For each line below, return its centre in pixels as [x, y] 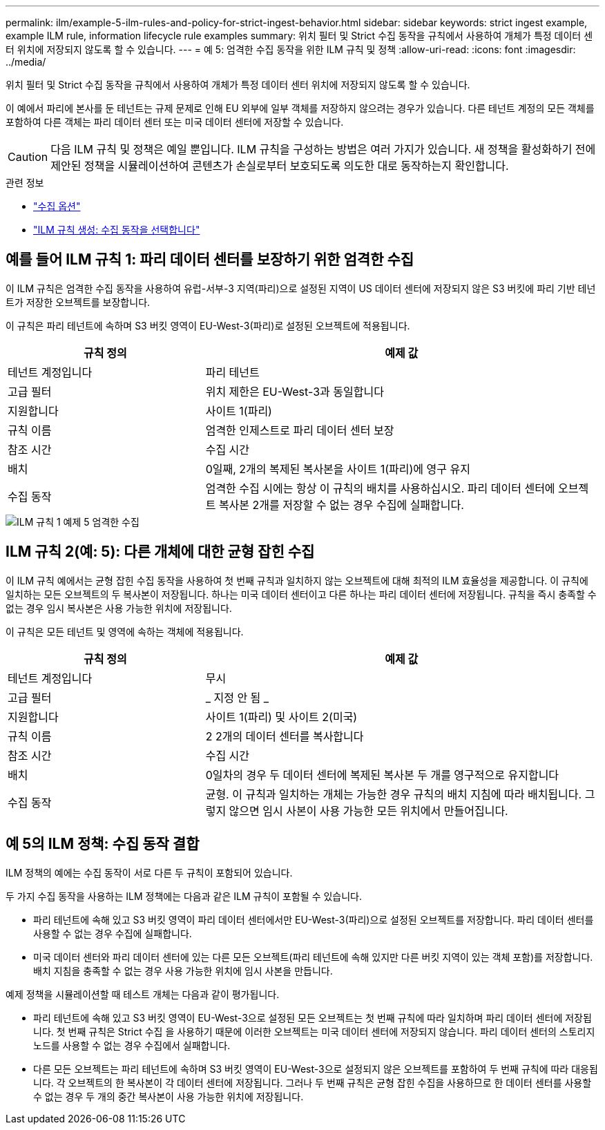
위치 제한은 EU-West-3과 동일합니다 [295, 391]
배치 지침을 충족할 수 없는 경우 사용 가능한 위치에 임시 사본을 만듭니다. [183, 970]
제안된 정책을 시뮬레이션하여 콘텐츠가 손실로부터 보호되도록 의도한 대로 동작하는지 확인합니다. [280, 166]
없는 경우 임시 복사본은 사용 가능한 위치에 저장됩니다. [119, 608]
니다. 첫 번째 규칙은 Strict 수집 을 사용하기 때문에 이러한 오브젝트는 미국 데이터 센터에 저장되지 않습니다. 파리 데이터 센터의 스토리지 [314, 1031]
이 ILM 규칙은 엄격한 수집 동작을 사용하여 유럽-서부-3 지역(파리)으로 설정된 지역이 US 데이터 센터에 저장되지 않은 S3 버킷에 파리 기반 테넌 [301, 288]
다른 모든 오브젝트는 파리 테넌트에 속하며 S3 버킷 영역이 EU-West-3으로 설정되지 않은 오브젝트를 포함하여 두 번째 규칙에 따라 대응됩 [316, 1069]
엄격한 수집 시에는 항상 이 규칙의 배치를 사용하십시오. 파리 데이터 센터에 [380, 488]
